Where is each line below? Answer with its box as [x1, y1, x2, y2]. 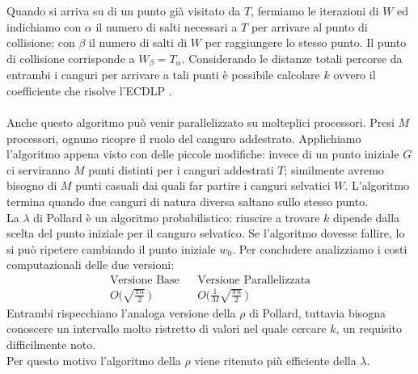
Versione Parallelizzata [197, 274, 311, 286]
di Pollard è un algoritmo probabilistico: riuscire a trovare [33, 208, 320, 225]
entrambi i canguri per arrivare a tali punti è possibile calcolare [6, 66, 320, 83]
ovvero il [333, 66, 376, 83]
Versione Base [109, 274, 179, 286]
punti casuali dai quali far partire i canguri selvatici [75, 177, 331, 194]
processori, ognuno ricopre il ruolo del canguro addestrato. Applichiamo [6, 129, 361, 146]
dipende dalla [333, 208, 400, 225]
